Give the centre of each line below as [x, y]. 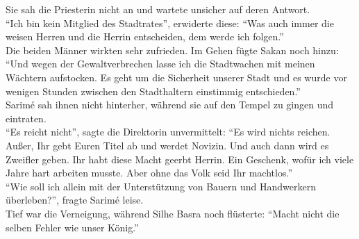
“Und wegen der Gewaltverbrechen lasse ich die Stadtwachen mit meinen [160, 64]
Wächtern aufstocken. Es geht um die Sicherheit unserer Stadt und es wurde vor [176, 77]
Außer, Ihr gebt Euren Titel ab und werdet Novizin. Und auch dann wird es [167, 145]
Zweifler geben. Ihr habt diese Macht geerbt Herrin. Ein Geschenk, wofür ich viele [180, 159]
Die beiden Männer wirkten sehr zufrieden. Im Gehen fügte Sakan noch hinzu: [172, 50]
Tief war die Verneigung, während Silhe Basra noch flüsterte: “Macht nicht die [173, 213]
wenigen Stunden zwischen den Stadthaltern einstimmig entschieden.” [153, 91]
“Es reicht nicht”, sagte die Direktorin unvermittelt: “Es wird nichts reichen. [168, 132]
